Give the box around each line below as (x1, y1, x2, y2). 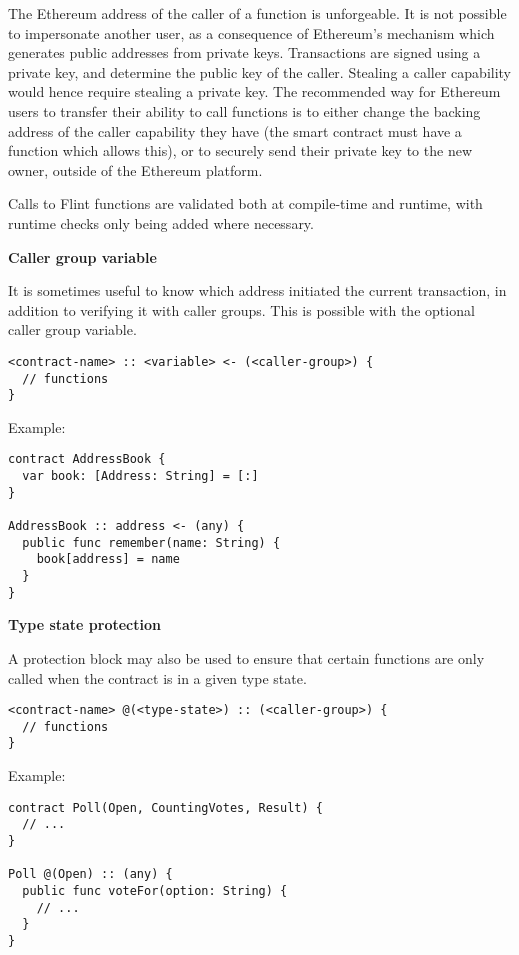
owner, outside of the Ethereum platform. (8, 159, 263, 180)
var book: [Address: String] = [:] (22, 469, 259, 484)
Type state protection (8, 614, 161, 635)
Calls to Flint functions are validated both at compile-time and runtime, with (8, 193, 483, 214)
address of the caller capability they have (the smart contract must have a (8, 120, 462, 141)
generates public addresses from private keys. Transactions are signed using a (8, 42, 481, 63)
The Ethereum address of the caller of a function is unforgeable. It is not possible (8, 3, 507, 23)
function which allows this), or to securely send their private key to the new (8, 140, 473, 161)
